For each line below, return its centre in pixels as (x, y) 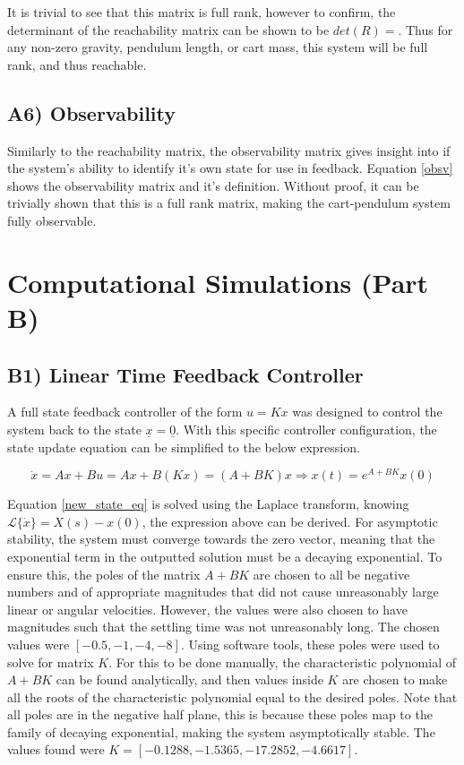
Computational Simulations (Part (218, 282)
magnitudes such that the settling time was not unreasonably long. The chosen (223, 627)
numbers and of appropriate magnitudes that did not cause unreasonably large (223, 592)
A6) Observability (91, 112)
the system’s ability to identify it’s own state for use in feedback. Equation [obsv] (230, 168)
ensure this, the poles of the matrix (104, 574)
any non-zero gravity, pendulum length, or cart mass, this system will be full (218, 47)
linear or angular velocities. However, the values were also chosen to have (207, 609)
